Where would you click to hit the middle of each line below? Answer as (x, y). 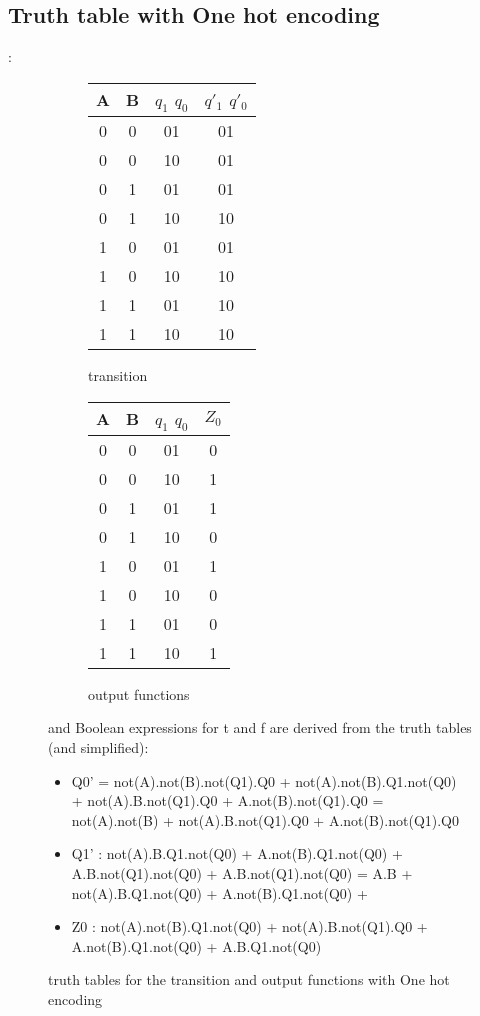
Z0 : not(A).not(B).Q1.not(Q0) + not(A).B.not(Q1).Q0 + (249, 926)
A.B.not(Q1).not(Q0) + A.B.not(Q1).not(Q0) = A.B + (242, 872)
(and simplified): (98, 746)
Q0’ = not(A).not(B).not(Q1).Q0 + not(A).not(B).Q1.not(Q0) (264, 780)
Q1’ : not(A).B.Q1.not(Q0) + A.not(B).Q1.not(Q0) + (237, 853)
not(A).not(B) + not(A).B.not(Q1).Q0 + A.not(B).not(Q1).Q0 (265, 819)
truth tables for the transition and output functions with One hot (249, 979)
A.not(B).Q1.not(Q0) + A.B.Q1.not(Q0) (196, 945)
